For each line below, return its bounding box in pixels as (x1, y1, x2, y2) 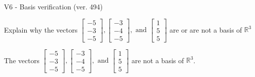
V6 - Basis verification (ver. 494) (4, 1, 103, 11)
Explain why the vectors (4, 24, 78, 35)
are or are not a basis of (169, 24, 242, 35)
